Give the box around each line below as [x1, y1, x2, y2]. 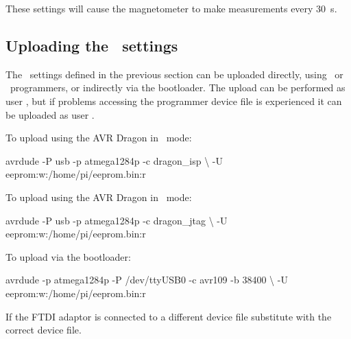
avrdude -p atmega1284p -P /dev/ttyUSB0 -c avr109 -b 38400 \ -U [5, 272, 288, 287]
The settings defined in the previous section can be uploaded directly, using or [5, 67, 343, 81]
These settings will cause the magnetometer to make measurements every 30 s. [5, 1, 337, 15]
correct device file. [5, 323, 82, 337]
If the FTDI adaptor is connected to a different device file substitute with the [5, 309, 332, 323]
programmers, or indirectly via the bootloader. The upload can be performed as [10, 80, 346, 95]
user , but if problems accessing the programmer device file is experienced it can [5, 93, 342, 108]
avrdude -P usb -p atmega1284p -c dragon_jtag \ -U [5, 213, 228, 227]
